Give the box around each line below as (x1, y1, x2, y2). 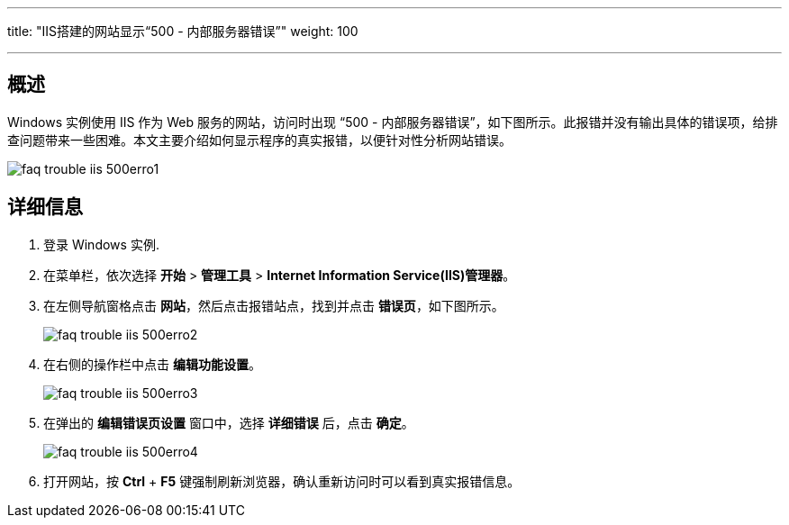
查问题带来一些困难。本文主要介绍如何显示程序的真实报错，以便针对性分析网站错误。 (7, 131, 512, 148)
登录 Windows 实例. (43, 236, 159, 252)
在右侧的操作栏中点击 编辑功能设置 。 (43, 356, 261, 372)
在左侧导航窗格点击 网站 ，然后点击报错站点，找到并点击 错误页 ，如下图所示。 (43, 297, 504, 313)
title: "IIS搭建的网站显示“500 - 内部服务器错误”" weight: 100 (7, 23, 358, 39)
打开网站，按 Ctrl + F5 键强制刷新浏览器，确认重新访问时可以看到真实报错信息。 (43, 473, 521, 489)
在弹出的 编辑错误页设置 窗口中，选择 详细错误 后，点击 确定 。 (43, 414, 414, 430)
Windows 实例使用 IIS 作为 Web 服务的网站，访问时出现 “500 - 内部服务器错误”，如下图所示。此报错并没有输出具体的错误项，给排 (7, 113, 778, 130)
